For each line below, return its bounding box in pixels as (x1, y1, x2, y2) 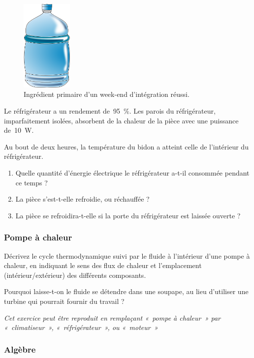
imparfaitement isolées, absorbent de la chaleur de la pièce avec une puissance (4, 115, 239, 125)
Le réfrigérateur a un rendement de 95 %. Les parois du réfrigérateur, (4, 106, 216, 116)
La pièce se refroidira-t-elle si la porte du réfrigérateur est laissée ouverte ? (15, 210, 241, 220)
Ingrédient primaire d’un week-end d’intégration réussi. (24, 89, 190, 99)
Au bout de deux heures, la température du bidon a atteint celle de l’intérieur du (4, 141, 249, 151)
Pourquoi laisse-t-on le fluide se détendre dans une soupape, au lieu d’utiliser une (4, 286, 249, 297)
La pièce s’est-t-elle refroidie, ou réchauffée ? (15, 194, 150, 204)
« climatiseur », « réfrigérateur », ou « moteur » (4, 322, 158, 332)
